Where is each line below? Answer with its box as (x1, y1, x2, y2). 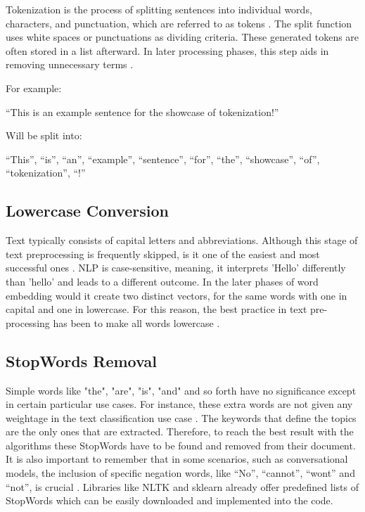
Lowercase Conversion (6, 200, 169, 222)
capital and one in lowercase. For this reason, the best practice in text (6, 302, 307, 316)
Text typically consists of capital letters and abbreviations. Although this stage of (6, 233, 358, 248)
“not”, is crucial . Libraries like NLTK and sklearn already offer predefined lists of (6, 479, 359, 494)
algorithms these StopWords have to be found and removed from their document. (6, 437, 356, 452)
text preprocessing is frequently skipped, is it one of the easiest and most (6, 246, 320, 261)
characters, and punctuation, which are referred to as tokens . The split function (6, 15, 352, 30)
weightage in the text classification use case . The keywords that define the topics (6, 410, 357, 425)
